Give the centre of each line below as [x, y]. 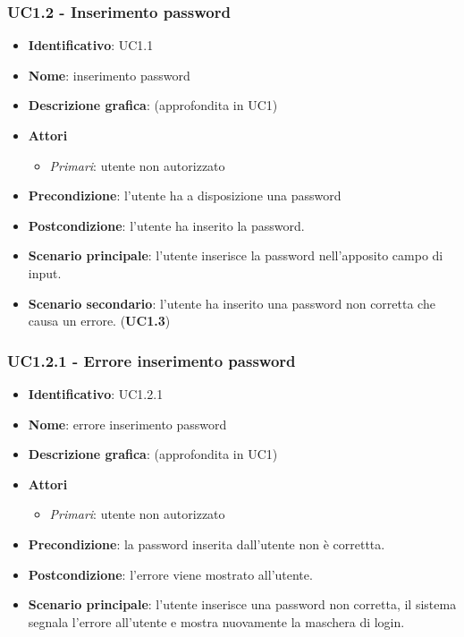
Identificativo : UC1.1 [91, 45]
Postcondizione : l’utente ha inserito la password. [166, 225]
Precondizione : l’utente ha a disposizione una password [185, 195]
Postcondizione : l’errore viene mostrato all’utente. [170, 574]
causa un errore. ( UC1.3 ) [99, 321]
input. [45, 272]
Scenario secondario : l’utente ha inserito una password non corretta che [232, 303]
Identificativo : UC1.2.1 [96, 393]
